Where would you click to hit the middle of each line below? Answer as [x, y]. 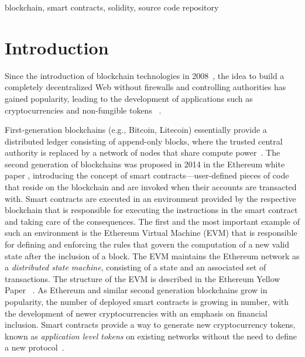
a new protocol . [35, 347]
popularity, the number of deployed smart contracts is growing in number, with [147, 301]
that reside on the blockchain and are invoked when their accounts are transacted [151, 187]
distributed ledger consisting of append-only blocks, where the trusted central [144, 141]
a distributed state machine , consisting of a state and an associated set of [136, 267]
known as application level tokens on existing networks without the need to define [151, 336]
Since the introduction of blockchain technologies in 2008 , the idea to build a [145, 75]
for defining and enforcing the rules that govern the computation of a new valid [147, 244]
